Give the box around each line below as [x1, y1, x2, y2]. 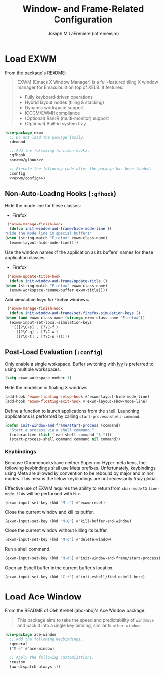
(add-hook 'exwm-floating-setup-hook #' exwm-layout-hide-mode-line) [5, 394, 150, 399]
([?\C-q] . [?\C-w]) [16, 329, 58, 334]
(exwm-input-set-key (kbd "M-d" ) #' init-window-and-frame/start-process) [5, 556, 161, 561]
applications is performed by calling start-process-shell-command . [5, 413, 141, 419]
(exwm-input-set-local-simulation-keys [9, 320, 92, 325]
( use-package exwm [5, 130, 43, 135]
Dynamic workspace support [24, 104, 84, 110]
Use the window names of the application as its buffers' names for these [5, 249, 154, 255]
